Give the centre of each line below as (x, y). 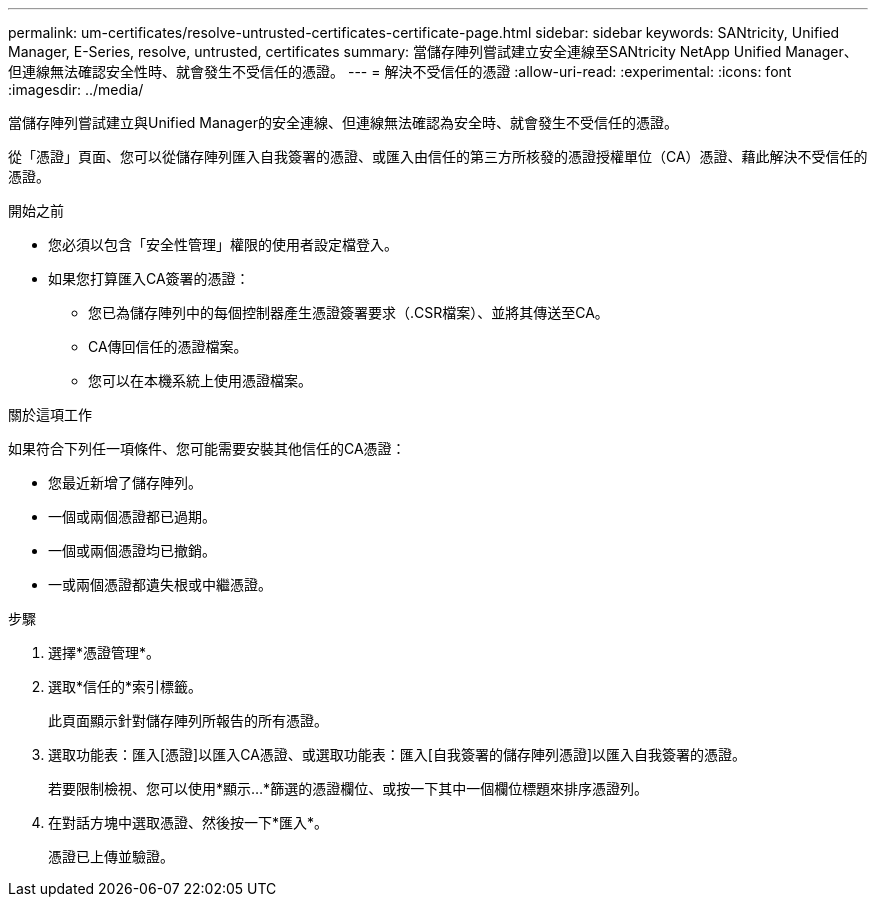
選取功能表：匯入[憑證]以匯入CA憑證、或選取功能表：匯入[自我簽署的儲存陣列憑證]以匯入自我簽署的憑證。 (397, 754)
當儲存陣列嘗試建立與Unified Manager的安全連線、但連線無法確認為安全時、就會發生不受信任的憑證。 (343, 122)
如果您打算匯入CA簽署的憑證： (149, 278)
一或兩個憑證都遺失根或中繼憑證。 (160, 584)
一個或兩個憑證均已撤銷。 (132, 550)
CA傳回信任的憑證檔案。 (168, 346)
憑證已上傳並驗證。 (111, 856)
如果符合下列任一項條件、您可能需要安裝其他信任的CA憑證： (207, 448)
